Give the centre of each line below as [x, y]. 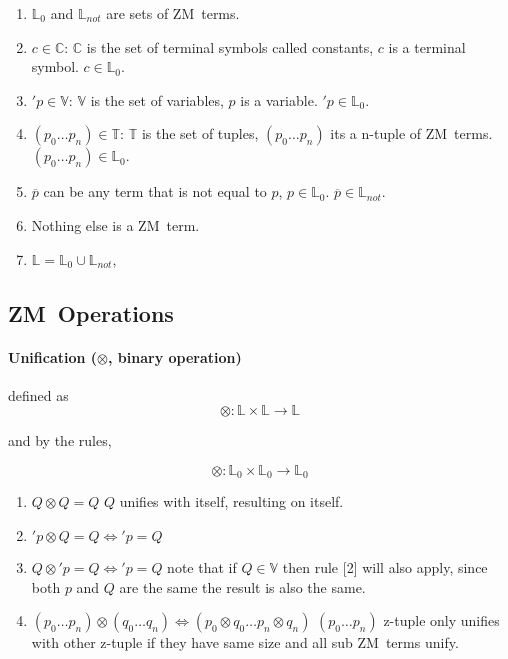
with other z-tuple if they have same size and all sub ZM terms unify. [245, 642]
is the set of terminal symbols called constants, [230, 46]
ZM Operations [91, 312]
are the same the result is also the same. [242, 586]
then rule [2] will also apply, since [385, 566]
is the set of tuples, [200, 133]
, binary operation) [174, 356]
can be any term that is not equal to [155, 191]
